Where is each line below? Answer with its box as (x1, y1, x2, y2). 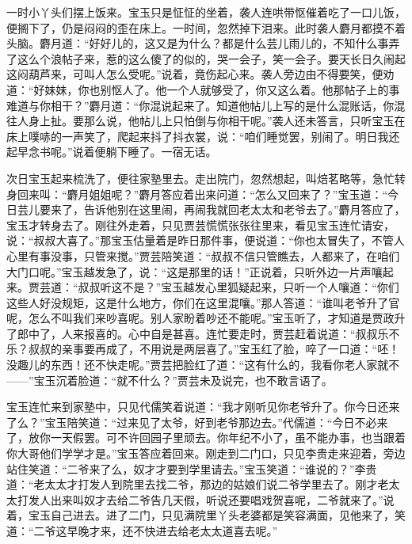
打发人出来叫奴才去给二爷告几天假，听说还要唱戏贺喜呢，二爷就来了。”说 (17, 491, 395, 508)
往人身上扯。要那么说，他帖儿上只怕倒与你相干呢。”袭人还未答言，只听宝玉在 (6, 112, 406, 129)
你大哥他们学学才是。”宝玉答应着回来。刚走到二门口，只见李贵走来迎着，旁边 (6, 445, 406, 462)
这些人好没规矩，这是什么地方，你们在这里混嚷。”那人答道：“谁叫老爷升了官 (6, 294, 400, 310)
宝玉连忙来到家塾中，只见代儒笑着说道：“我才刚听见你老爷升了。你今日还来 (6, 398, 400, 415)
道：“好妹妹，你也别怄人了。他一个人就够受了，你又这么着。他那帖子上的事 (6, 81, 400, 97)
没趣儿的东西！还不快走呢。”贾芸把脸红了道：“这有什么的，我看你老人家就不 (6, 356, 400, 373)
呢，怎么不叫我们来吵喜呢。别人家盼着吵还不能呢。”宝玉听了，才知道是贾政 (6, 310, 395, 326)
